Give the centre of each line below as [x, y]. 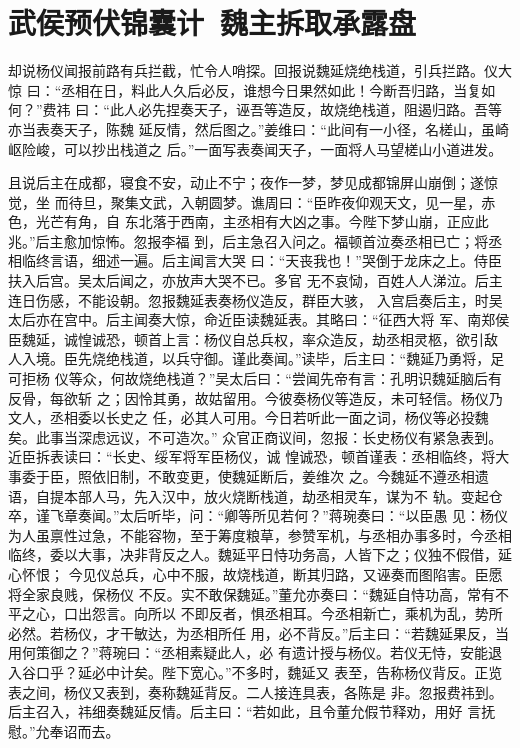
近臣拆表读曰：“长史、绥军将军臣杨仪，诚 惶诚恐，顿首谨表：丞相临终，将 [252, 456]
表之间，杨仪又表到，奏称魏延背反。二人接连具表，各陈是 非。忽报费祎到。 [255, 691]
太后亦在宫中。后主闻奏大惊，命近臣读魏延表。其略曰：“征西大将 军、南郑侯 [259, 319]
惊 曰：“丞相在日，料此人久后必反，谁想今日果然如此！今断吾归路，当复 [245, 89]
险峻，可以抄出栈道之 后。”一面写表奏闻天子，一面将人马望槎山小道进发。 [262, 148]
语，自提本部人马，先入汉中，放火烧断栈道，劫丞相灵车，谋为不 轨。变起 [248, 495]
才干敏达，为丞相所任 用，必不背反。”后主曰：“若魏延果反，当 [307, 632]
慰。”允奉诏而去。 [64, 730]
